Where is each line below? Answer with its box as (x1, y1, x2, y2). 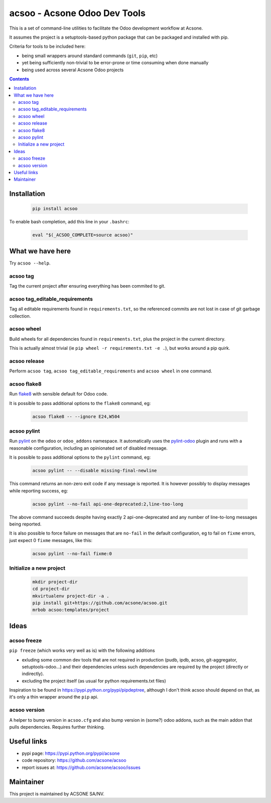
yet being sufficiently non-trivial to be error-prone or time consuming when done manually (22, 60, 209, 66)
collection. (9, 313, 31, 319)
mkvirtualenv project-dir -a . (32, 593, 110, 599)
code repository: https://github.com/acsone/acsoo (22, 757, 126, 763)
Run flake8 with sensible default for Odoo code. (9, 391, 108, 397)
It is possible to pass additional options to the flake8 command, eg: (9, 400, 151, 406)
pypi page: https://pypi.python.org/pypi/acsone (22, 750, 120, 756)
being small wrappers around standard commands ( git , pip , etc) (22, 53, 158, 59)
